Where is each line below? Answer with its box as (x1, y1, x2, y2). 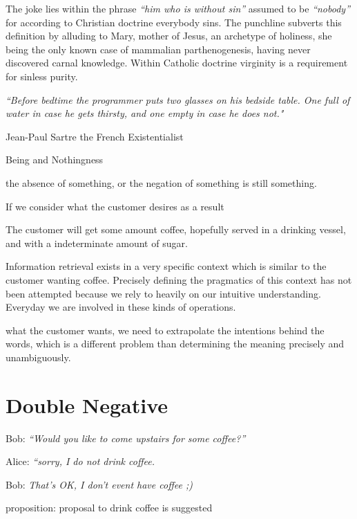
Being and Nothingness (6, 152, 104, 167)
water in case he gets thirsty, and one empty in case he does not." (6, 106, 284, 120)
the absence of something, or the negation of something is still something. (6, 175, 317, 190)
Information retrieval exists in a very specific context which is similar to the (6, 259, 327, 273)
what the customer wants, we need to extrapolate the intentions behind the (6, 322, 325, 337)
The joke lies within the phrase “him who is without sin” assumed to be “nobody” (6, 1, 351, 15)
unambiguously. (6, 349, 71, 364)
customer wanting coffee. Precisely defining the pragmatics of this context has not (6, 272, 352, 286)
